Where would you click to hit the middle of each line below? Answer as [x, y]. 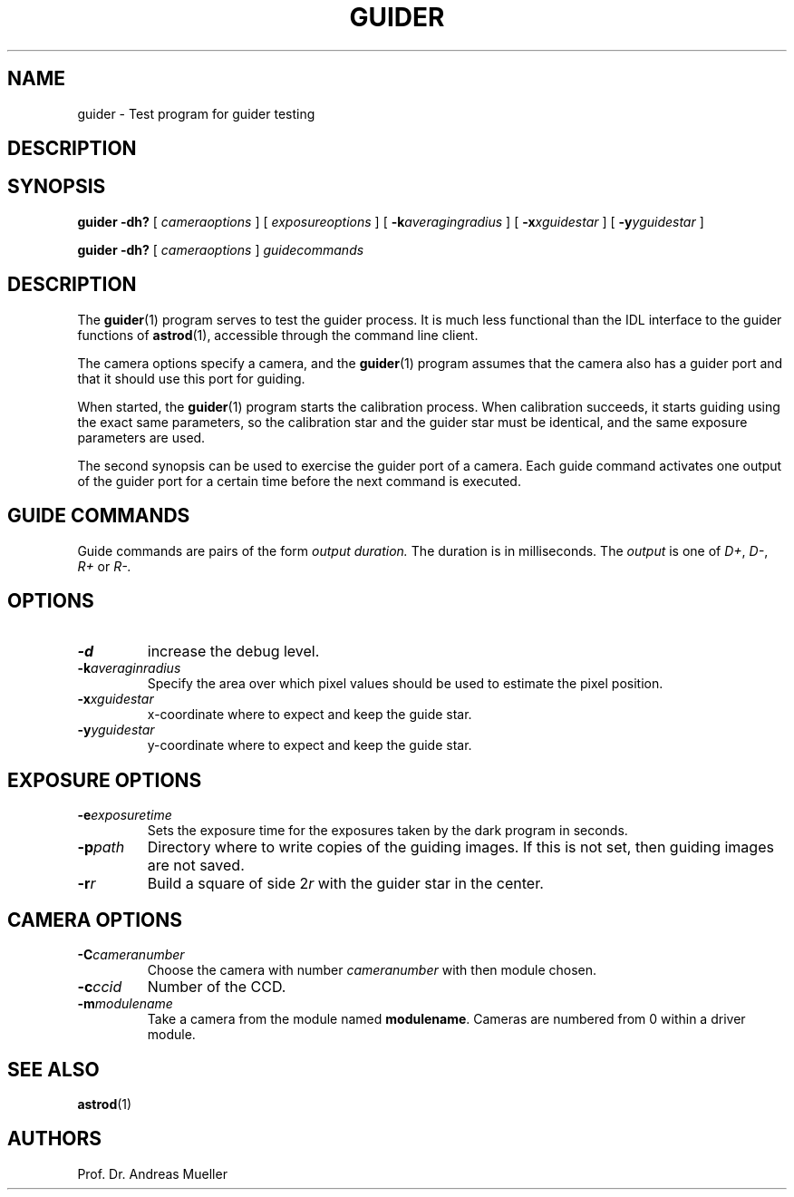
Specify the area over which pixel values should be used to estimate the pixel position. [405, 684]
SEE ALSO [53, 1069]
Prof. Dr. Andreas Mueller [152, 1173]
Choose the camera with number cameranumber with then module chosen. [372, 970]
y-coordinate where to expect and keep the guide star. [310, 745]
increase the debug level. [233, 652]
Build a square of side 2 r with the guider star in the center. [345, 884]
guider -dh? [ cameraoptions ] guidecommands [221, 249]
